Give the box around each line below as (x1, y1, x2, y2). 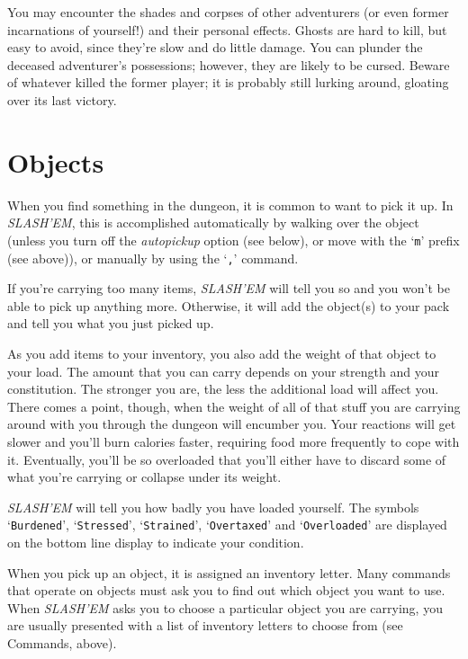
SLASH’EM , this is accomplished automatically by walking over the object (7, 213, 419, 232)
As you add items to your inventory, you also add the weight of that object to (7, 343, 436, 362)
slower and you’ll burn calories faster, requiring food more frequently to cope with (7, 432, 460, 450)
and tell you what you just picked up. (7, 314, 214, 333)
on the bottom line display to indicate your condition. (7, 532, 304, 551)
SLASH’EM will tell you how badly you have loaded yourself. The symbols (7, 497, 419, 516)
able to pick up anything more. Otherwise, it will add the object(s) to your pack (7, 296, 450, 315)
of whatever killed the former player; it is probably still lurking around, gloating (7, 73, 449, 92)
